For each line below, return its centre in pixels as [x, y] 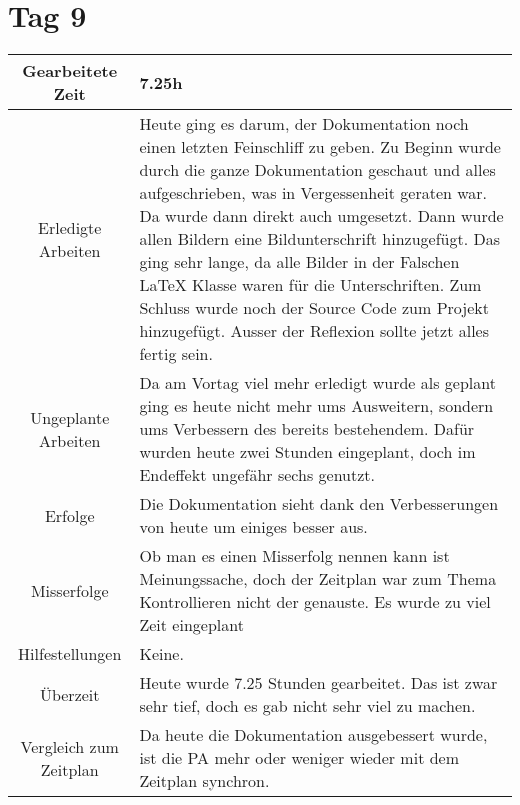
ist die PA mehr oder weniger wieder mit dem [299, 758]
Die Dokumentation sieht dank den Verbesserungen [319, 504]
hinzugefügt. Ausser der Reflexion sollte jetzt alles [314, 331]
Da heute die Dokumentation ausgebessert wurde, [313, 735]
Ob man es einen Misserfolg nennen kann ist [294, 556]
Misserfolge [69, 590]
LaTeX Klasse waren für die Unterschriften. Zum [310, 285]
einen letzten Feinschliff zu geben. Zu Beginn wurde [320, 147]
